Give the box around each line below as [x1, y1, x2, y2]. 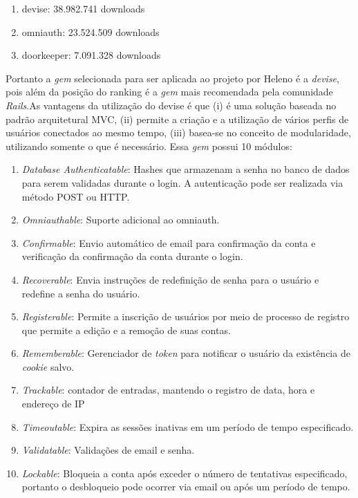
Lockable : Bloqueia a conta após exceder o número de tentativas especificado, [21, 465, 348, 480]
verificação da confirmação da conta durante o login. [21, 249, 243, 264]
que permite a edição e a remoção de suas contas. [21, 322, 231, 337]
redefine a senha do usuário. [21, 286, 140, 300]
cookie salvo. [21, 359, 75, 373]
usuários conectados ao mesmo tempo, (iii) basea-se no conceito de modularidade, [6, 125, 351, 140]
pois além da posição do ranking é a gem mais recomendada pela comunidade [6, 84, 333, 99]
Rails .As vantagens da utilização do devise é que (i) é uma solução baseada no [6, 98, 337, 112]
